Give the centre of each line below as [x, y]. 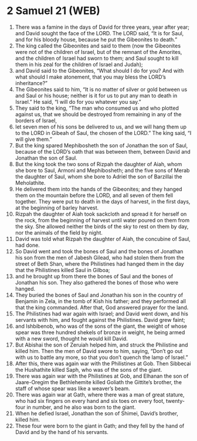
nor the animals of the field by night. [59, 232]
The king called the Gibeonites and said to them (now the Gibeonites [98, 46]
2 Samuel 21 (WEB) [53, 11]
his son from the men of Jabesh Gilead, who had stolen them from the [100, 257]
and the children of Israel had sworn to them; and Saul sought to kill [97, 58]
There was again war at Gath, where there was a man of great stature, [100, 395]
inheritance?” [31, 83]
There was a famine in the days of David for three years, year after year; [102, 27]
